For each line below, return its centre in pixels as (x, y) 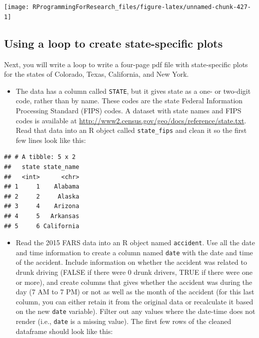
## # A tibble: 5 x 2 (40, 157)
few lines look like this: (51, 140)
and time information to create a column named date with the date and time (134, 252)
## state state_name (42, 167)
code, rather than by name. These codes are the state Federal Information (129, 101)
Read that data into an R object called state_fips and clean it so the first (131, 130)
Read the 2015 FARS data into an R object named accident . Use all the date (135, 242)
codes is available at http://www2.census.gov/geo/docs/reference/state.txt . (131, 120)
